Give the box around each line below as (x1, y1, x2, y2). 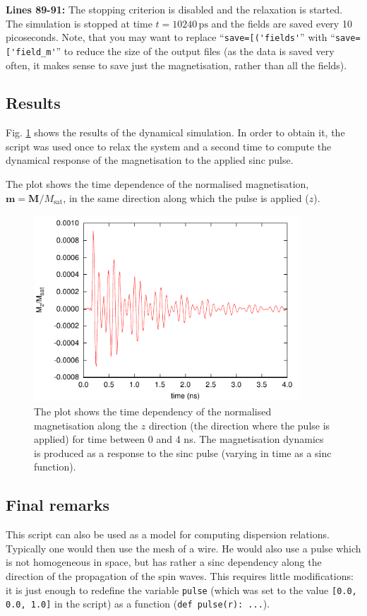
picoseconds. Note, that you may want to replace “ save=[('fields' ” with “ (6, 30, 335, 45)
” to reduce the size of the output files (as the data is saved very (56, 43, 335, 58)
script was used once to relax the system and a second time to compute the (6, 138, 332, 153)
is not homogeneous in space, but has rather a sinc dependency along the (6, 555, 322, 569)
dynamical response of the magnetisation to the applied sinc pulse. (6, 153, 294, 167)
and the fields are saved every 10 (211, 16, 352, 30)
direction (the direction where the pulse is (148, 417, 330, 432)
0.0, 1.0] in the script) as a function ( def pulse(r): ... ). (6, 596, 270, 611)
